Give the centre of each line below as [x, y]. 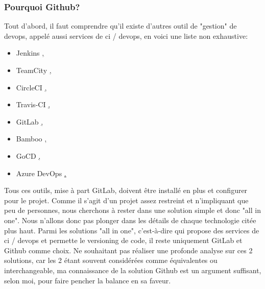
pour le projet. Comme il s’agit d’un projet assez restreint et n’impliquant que [126, 200]
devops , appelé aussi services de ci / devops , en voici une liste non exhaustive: [126, 35]
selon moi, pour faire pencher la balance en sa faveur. [88, 280]
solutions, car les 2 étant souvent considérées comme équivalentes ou [111, 260]
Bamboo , [31, 139]
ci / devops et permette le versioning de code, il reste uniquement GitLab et [123, 240]
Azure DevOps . [41, 173]
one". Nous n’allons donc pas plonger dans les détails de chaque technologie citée [130, 220]
